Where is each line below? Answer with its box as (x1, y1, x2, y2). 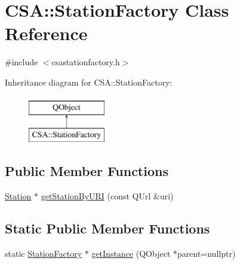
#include (5, 56, 38, 68)
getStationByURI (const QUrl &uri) (41, 189, 174, 202)
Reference (5, 21, 88, 45)
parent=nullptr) (177, 247, 236, 259)
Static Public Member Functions (5, 219, 210, 237)
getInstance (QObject (91, 247, 171, 259)
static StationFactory (5, 247, 82, 259)
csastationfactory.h (51, 56, 120, 68)
